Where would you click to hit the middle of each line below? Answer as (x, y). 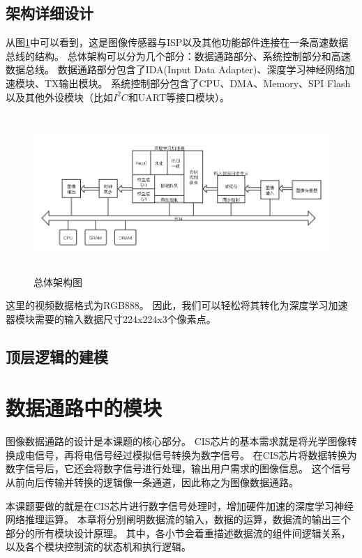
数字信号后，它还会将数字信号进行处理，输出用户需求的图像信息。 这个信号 (178, 468)
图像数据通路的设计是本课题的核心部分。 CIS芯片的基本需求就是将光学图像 (176, 441)
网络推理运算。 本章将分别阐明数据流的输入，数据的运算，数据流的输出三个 (178, 519)
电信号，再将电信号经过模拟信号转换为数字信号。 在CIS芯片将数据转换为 (191, 454)
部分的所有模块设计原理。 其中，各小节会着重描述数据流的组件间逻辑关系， (178, 533)
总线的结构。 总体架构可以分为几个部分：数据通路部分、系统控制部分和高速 (178, 55)
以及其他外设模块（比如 (59, 97)
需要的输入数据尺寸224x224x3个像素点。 (125, 318)
